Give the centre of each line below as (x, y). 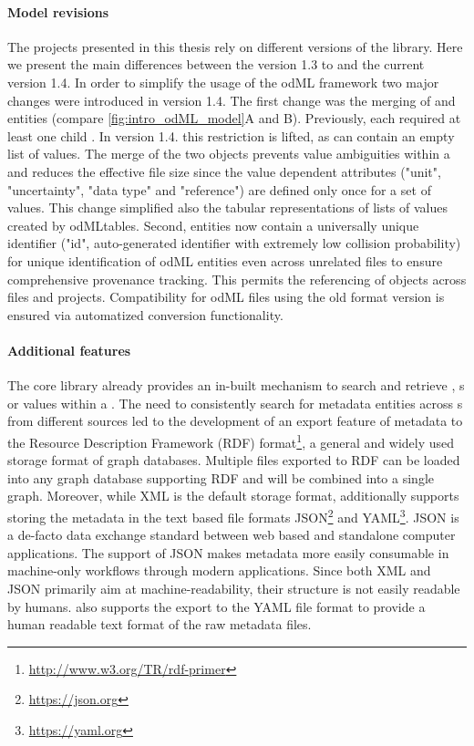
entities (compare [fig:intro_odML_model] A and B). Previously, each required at (234, 118)
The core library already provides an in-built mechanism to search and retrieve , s (236, 385)
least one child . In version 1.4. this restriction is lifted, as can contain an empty (231, 135)
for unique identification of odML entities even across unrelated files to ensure (225, 260)
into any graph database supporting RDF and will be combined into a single (221, 477)
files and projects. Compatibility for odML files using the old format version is (226, 297)
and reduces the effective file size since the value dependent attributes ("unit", (224, 171)
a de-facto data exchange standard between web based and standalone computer (232, 535)
